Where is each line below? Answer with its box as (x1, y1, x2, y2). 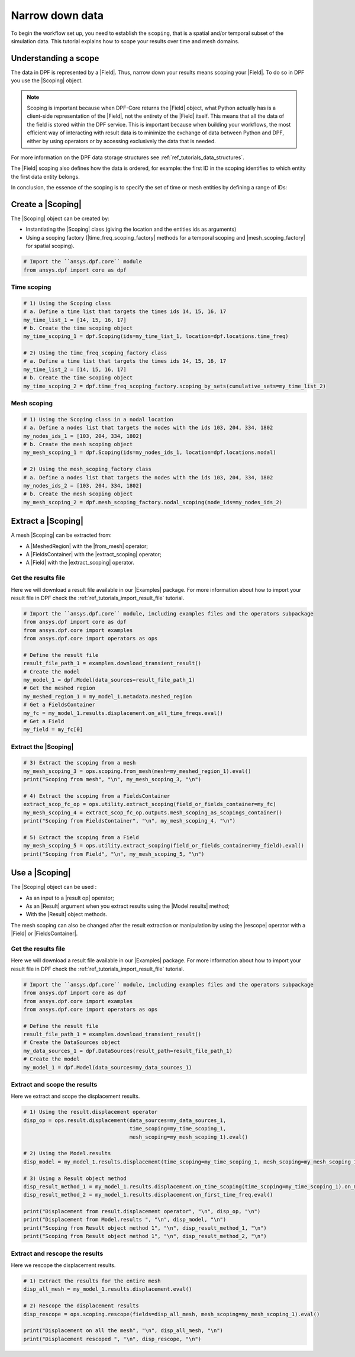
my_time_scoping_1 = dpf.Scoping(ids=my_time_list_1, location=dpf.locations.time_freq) (23, 333, 289, 340)
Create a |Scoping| (11, 199, 82, 209)
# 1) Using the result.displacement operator (23, 1108, 158, 1116)
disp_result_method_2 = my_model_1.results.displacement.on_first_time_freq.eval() (23, 1191, 273, 1198)
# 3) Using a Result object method (23, 1175, 127, 1182)
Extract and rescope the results (11, 1249, 104, 1258)
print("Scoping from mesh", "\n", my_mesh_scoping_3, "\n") (23, 776, 202, 783)
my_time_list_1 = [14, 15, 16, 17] (23, 317, 127, 323)
